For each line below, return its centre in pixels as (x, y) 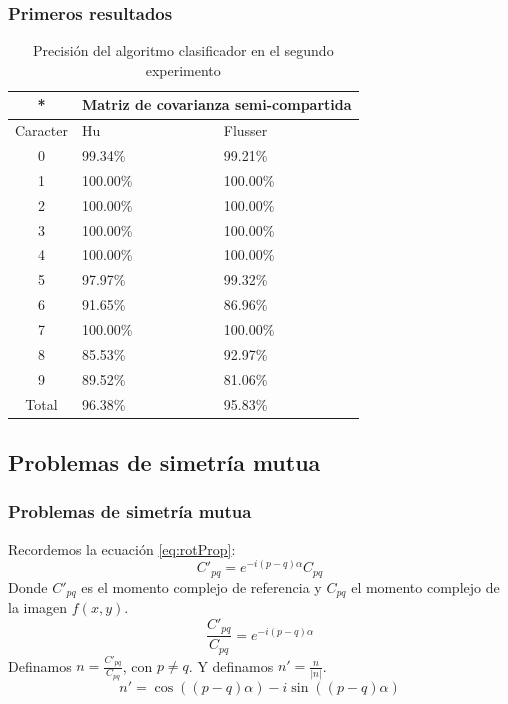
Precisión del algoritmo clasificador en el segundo (183, 50)
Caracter (41, 130)
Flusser (245, 130)
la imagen (38, 607)
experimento (183, 69)
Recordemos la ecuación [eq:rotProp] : (122, 548)
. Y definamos (231, 665)
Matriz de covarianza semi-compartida (216, 104)
